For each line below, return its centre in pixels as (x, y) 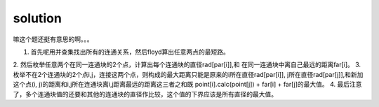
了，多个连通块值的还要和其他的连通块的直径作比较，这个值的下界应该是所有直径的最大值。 (145, 94)
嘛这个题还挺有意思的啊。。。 (53, 39)
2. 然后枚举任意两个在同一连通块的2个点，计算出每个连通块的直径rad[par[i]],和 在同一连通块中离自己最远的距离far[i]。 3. (187, 65)
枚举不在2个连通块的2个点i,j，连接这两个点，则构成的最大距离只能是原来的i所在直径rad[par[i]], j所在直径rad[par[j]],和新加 (188, 74)
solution (38, 18)
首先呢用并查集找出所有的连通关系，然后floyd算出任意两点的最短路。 (130, 52)
